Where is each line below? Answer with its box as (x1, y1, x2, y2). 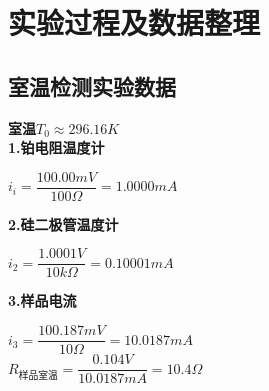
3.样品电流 (8, 290, 77, 311)
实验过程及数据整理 (8, 2, 261, 43)
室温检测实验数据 (8, 70, 176, 101)
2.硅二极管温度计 (8, 213, 119, 234)
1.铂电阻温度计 (8, 137, 105, 158)
